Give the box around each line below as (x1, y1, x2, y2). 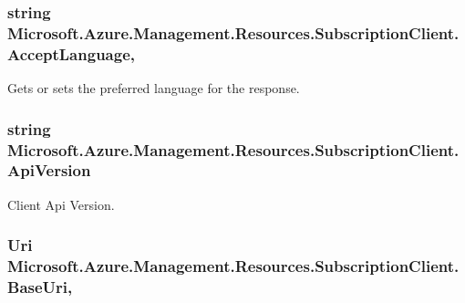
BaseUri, (7, 276, 73, 298)
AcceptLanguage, (7, 42, 135, 65)
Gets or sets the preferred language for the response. (7, 78, 300, 98)
